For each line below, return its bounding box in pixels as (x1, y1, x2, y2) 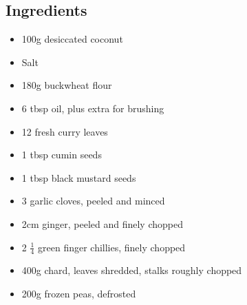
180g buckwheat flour (21, 78, 112, 92)
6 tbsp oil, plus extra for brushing (21, 101, 164, 115)
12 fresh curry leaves (21, 124, 108, 138)
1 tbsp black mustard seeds (21, 170, 136, 185)
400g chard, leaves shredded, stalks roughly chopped (21, 263, 242, 277)
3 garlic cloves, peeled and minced (21, 193, 165, 208)
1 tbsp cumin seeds (21, 147, 102, 162)
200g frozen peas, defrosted (21, 286, 136, 300)
